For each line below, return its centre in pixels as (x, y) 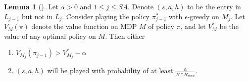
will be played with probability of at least (110, 70)
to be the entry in (214, 6)
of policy (161, 26)
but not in (37, 16)
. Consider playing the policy (106, 16)
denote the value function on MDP (84, 26)
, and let (193, 26)
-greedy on (203, 16)
